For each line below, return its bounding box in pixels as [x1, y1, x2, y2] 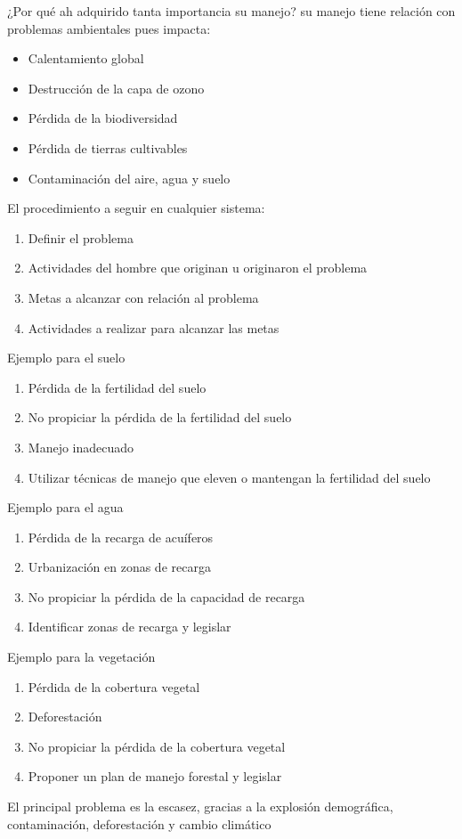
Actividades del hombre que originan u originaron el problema [28, 258, 368, 277]
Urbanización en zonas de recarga [28, 558, 211, 576]
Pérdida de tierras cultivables [28, 138, 188, 157]
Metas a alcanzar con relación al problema [28, 288, 259, 306]
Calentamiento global [28, 49, 144, 68]
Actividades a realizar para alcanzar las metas [28, 318, 280, 337]
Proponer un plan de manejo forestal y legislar [28, 767, 282, 786]
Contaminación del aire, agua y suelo [28, 168, 231, 187]
